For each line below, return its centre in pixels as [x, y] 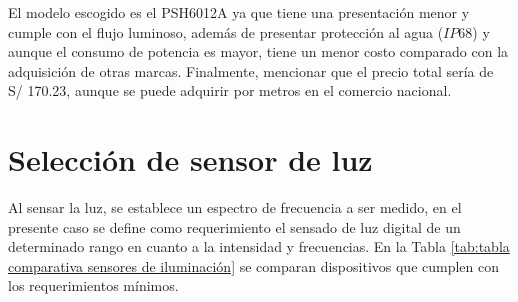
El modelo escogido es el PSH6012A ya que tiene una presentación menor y [239, 12]
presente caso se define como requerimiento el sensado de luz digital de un [234, 226]
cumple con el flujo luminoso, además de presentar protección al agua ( [226, 31]
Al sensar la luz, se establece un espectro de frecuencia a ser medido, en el [235, 207]
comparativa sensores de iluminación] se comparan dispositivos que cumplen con [254, 265]
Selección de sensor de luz [190, 159]
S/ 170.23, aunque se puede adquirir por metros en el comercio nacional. [230, 90]
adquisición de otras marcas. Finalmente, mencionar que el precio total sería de [251, 70]
